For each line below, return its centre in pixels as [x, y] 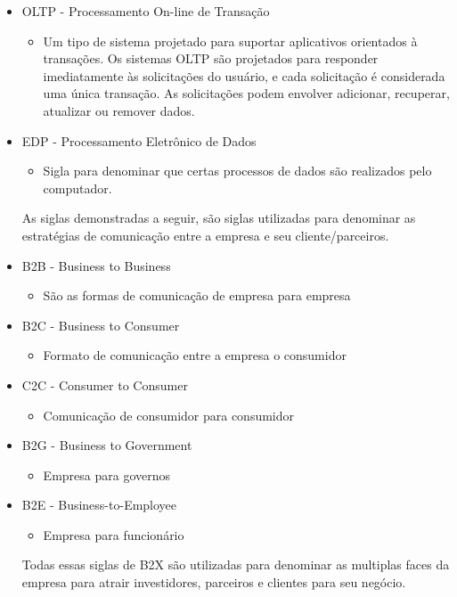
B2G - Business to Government [107, 445]
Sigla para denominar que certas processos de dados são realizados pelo [237, 171]
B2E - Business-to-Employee [99, 505]
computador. [78, 188]
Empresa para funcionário [114, 534]
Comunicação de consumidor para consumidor [169, 415]
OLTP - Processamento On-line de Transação [146, 11]
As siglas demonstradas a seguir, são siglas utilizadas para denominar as [219, 218]
